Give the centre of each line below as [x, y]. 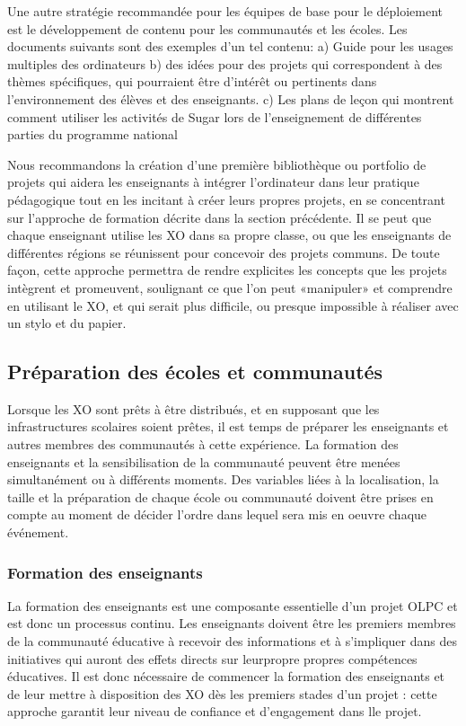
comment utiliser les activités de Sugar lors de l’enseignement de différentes [215, 116]
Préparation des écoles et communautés [195, 372]
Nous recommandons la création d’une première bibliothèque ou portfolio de [217, 164]
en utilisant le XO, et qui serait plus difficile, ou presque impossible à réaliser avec [233, 305]
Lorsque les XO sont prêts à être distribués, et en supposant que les [193, 408]
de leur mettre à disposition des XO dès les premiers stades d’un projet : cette [222, 693]
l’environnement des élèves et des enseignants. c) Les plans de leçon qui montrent [231, 98]
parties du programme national [92, 134]
